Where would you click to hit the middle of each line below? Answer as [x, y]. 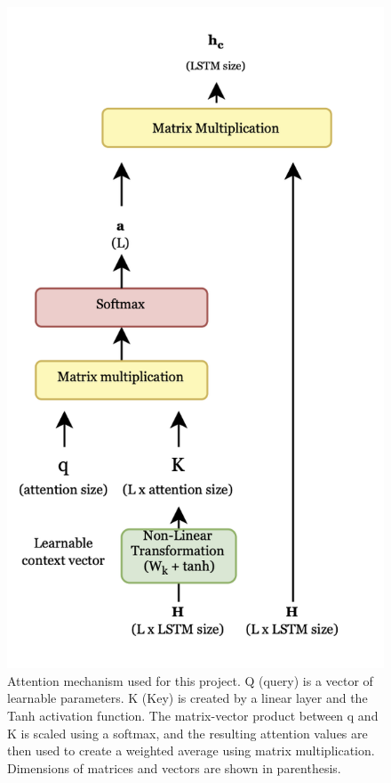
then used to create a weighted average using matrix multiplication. [191, 750]
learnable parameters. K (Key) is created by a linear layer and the [188, 698]
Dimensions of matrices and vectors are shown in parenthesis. [174, 767]
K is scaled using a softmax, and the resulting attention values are [188, 733]
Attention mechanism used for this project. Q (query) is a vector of [190, 680]
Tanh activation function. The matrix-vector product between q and [193, 715]
